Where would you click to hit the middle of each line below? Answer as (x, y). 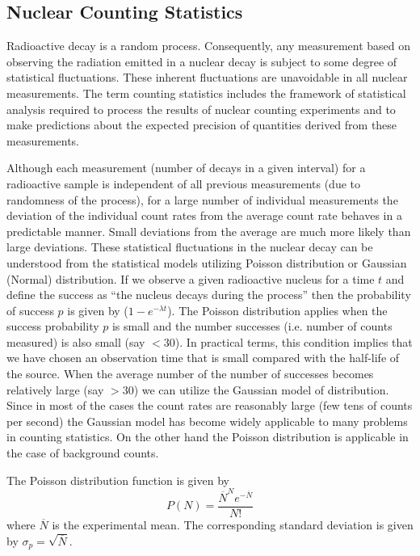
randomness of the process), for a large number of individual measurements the (202, 199)
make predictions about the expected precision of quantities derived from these (202, 125)
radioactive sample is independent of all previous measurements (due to (183, 183)
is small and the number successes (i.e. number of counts (252, 326)
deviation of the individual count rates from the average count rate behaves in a (204, 215)
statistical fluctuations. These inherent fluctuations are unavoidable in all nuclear (207, 77)
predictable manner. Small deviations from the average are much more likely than (209, 231)
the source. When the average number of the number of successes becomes (190, 374)
